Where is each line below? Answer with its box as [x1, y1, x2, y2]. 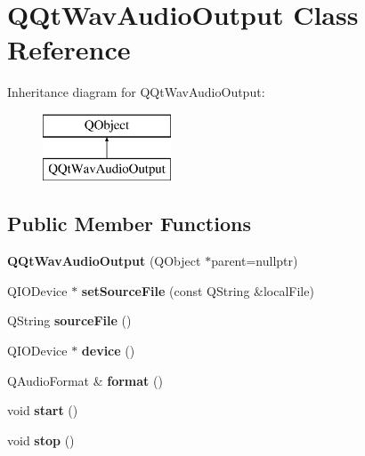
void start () [7, 401, 78, 420]
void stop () [7, 430, 75, 449]
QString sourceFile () [7, 311, 132, 330]
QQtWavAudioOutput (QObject [7, 252, 201, 270]
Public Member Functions [7, 210, 251, 237]
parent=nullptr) [211, 252, 298, 270]
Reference [7, 31, 131, 68]
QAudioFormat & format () [7, 371, 163, 389]
